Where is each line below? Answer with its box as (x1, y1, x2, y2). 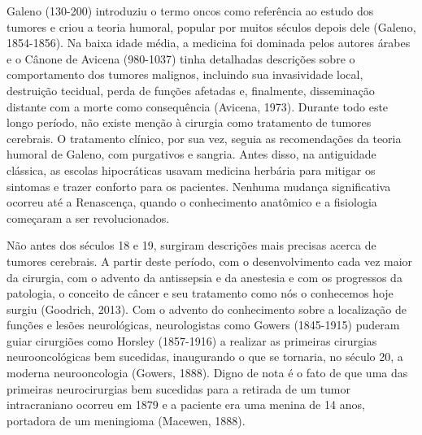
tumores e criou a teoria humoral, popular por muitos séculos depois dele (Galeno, (7, 18, 416, 35)
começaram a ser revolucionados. (7, 209, 170, 226)
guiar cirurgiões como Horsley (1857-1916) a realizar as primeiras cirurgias (7, 332, 377, 349)
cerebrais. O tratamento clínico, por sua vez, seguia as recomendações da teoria (7, 129, 402, 146)
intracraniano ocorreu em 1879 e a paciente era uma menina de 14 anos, (7, 396, 365, 413)
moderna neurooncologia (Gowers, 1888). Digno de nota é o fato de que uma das (7, 364, 408, 381)
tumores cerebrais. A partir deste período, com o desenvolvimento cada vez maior (7, 252, 413, 269)
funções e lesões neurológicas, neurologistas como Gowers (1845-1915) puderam (7, 316, 400, 333)
